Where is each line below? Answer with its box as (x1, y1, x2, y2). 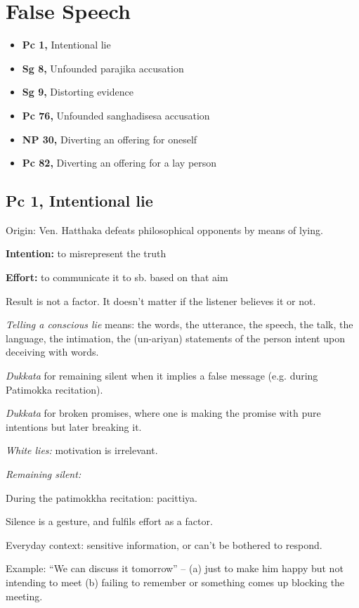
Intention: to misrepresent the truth (6, 246, 167, 261)
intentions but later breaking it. (6, 419, 142, 434)
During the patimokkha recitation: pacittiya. (6, 490, 197, 505)
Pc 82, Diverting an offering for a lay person (22, 155, 217, 170)
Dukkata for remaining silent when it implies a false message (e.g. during (6, 368, 318, 383)
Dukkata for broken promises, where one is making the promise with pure (6, 406, 321, 420)
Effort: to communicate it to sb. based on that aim (6, 270, 228, 285)
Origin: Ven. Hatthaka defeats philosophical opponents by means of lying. (6, 222, 323, 237)
